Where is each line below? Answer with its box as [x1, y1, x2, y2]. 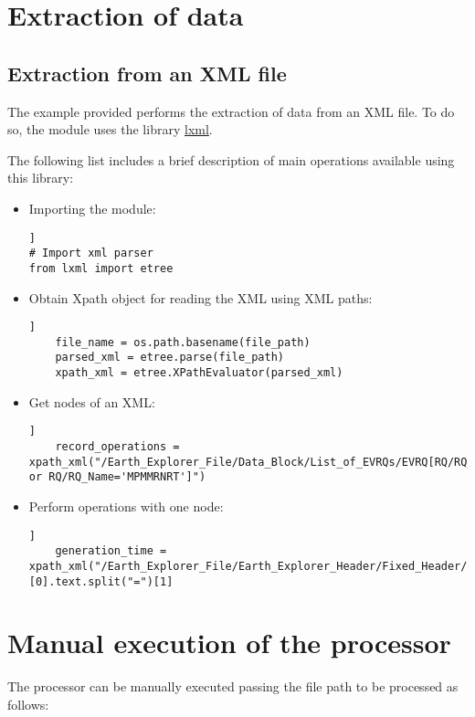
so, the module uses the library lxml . [7, 120, 213, 139]
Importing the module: [28, 198, 156, 217]
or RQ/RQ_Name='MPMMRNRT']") [28, 470, 206, 484]
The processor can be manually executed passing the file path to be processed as [7, 677, 459, 696]
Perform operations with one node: [28, 496, 224, 515]
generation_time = [55, 544, 167, 558]
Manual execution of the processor [7, 624, 451, 661]
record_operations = [55, 439, 180, 453]
